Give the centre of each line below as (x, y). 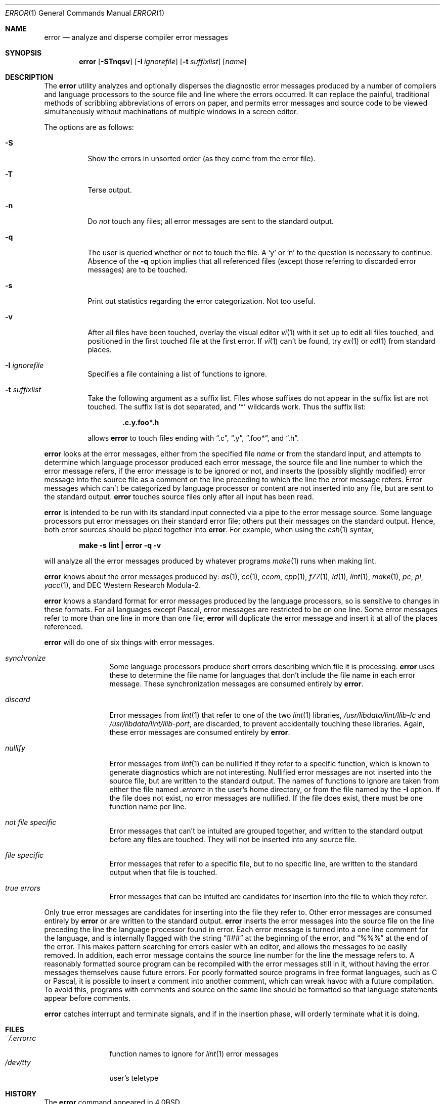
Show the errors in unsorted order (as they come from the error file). (202, 158)
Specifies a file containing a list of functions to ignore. (177, 374)
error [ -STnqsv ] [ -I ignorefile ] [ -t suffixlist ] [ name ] (163, 61)
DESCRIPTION (29, 77)
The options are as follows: (89, 127)
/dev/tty (18, 1062)
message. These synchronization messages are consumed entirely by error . (236, 684)
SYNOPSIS (24, 53)
